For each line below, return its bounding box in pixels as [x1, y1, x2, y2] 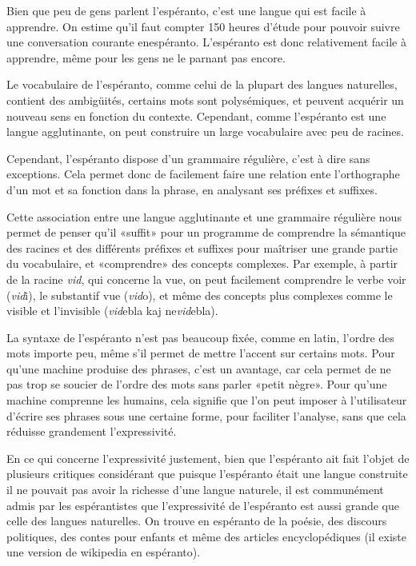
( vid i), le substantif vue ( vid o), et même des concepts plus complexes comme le [6, 286, 393, 303]
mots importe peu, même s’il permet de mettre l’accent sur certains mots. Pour [6, 345, 395, 361]
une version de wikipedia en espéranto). [6, 544, 201, 560]
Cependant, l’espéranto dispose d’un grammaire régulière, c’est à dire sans [6, 149, 370, 166]
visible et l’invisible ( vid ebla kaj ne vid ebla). [6, 302, 218, 319]
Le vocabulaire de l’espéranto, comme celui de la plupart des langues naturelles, [6, 76, 398, 93]
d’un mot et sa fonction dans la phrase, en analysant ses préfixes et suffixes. [6, 181, 378, 197]
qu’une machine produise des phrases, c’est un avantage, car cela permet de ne [6, 360, 391, 377]
